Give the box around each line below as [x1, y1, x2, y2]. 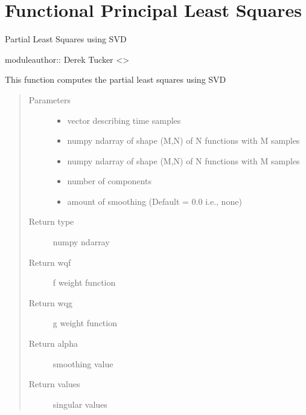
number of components [67, 175, 151, 187]
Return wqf [28, 256, 71, 268]
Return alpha [28, 337, 78, 350]
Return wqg [28, 296, 72, 309]
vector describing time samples [67, 114, 181, 126]
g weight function [53, 317, 117, 329]
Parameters [28, 93, 71, 106]
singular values [53, 397, 107, 410]
